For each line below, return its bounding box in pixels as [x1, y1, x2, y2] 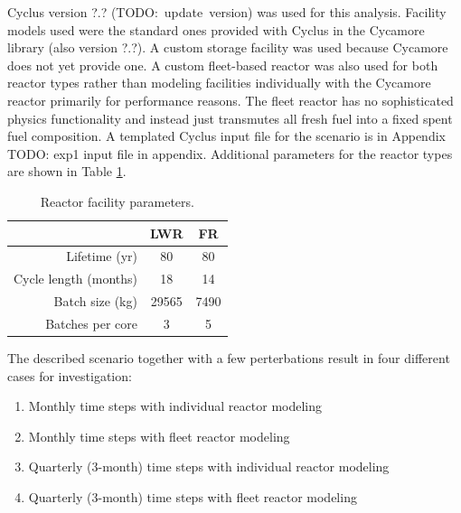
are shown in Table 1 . [7, 162, 127, 181]
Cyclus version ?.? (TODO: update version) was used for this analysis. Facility [7, 3, 447, 21]
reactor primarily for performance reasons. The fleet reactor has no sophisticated [7, 90, 454, 109]
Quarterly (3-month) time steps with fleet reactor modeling [28, 487, 357, 506]
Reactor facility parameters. [40, 191, 194, 210]
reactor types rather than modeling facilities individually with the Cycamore [7, 73, 431, 92]
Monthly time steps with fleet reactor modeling [28, 426, 290, 445]
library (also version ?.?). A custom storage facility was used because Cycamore [7, 38, 448, 57]
